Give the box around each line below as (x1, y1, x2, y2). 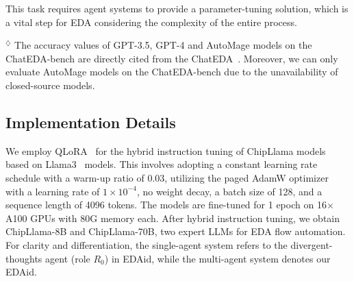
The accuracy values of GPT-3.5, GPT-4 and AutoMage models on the (14, 38, 312, 52)
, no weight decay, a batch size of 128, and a (136, 184, 323, 198)
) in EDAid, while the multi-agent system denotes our (104, 251, 331, 265)
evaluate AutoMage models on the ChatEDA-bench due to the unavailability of (5, 64, 338, 79)
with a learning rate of (5, 184, 100, 198)
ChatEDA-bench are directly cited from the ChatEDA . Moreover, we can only (5, 51, 338, 65)
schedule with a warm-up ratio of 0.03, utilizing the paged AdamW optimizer (5, 170, 329, 184)
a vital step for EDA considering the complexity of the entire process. (5, 14, 297, 29)
